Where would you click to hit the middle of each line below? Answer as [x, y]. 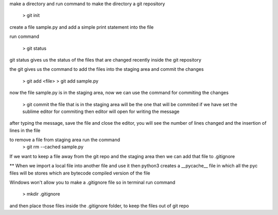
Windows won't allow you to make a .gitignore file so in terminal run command [92, 183]
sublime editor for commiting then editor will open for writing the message [101, 111]
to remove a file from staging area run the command [65, 140]
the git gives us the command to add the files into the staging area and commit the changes [107, 69]
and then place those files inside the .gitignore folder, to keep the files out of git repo [99, 206]
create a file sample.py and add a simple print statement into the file [82, 27]
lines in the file [25, 130]
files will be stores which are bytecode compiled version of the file [80, 173]
